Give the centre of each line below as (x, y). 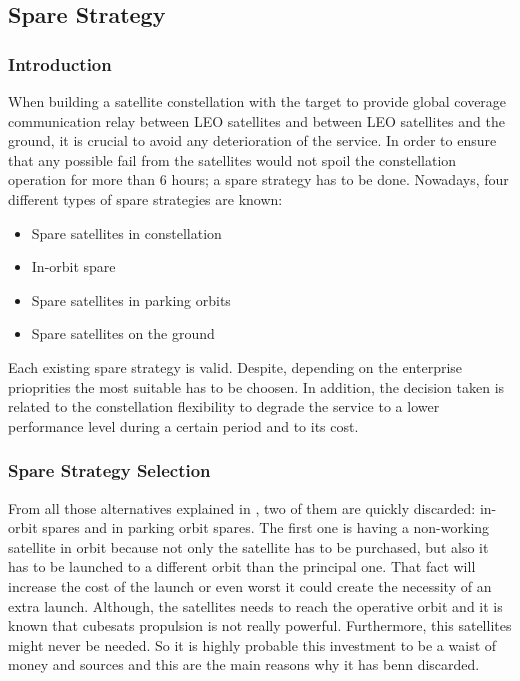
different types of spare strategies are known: (145, 198)
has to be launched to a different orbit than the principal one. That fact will (242, 566)
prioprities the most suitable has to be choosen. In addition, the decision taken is (256, 386)
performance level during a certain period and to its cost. (183, 425)
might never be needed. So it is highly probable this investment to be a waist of (252, 644)
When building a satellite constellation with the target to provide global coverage (257, 101)
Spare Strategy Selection (109, 470)
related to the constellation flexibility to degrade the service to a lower (224, 406)
